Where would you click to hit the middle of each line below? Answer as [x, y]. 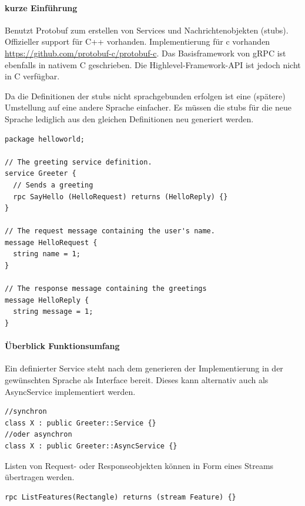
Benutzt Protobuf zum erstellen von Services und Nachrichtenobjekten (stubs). [147, 30]
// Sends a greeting [53, 185]
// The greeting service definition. [78, 162]
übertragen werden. [40, 477]
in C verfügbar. [32, 76]
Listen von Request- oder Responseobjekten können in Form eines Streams [139, 465]
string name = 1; [47, 254]
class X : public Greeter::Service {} [81, 423]
